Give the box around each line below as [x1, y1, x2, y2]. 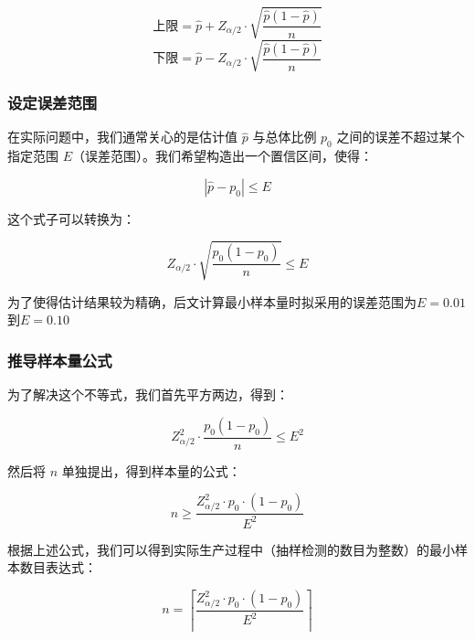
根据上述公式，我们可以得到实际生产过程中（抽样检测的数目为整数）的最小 [7, 539, 455, 559]
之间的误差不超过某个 [336, 127, 465, 146]
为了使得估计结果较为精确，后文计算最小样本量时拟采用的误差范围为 [7, 292, 417, 311]
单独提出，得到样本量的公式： [61, 461, 241, 480]
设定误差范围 [7, 91, 98, 114]
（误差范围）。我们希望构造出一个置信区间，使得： [72, 146, 374, 165]
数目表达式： [19, 558, 97, 577]
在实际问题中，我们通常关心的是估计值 [7, 127, 237, 146]
